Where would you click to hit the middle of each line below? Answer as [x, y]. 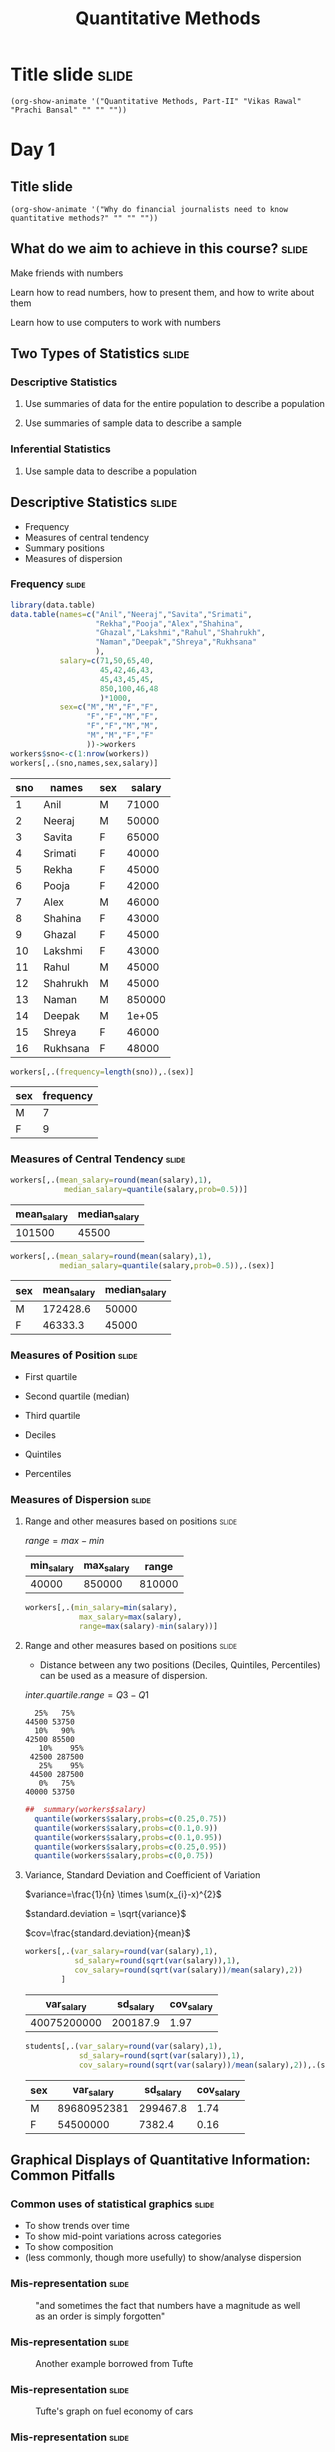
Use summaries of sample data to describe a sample [133, 423]
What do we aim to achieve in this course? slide [159, 248]
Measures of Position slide [74, 1355]
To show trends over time [77, 2226]
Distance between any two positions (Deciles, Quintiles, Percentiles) [180, 1665]
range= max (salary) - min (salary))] [148, 1627]
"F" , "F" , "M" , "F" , [122, 717]
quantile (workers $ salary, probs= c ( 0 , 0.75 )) [124, 1856]
